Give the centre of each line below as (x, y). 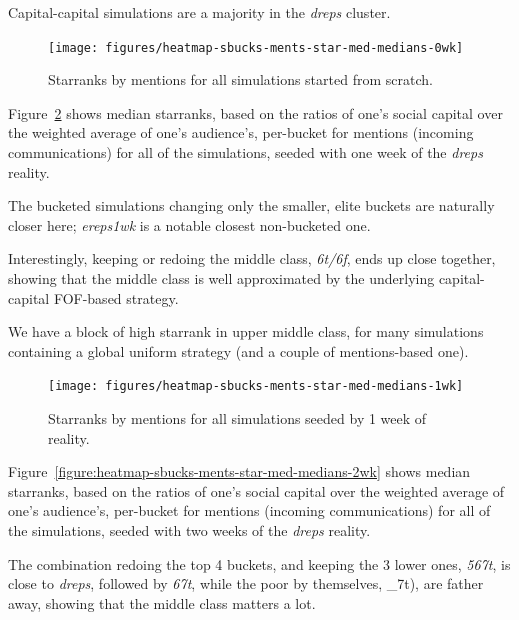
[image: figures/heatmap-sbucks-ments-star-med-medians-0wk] (256, 47)
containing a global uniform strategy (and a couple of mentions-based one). (238, 350)
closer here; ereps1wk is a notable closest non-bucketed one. (189, 224)
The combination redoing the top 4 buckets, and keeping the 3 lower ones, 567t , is (259, 563)
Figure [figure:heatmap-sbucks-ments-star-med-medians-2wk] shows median (239, 471)
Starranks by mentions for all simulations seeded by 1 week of (237, 418)
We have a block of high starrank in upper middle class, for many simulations (246, 331)
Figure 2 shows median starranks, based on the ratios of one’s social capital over (255, 112)
